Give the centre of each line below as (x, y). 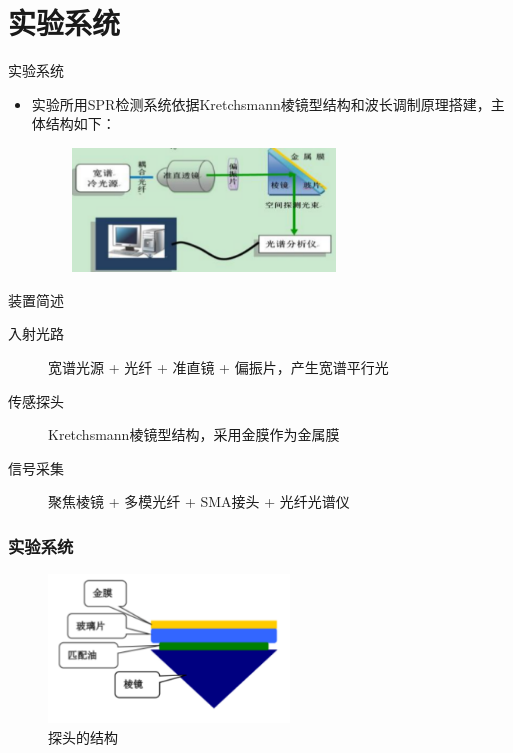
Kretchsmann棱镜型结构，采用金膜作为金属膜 (194, 434)
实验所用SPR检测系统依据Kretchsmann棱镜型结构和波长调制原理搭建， (261, 103)
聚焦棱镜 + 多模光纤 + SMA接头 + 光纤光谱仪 (199, 501)
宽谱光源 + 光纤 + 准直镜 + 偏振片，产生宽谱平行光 (218, 367)
